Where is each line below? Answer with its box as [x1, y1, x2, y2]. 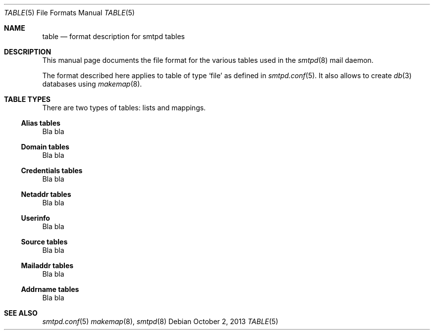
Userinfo [21, 214, 50, 222]
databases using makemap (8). [42, 80, 142, 88]
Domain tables [21, 143, 69, 151]
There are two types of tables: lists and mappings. [42, 103, 206, 112]
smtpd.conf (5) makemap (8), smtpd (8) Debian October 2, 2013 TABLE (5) [42, 317, 278, 326]
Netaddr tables [21, 190, 71, 198]
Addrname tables [21, 285, 79, 293]
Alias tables [21, 119, 60, 127]
